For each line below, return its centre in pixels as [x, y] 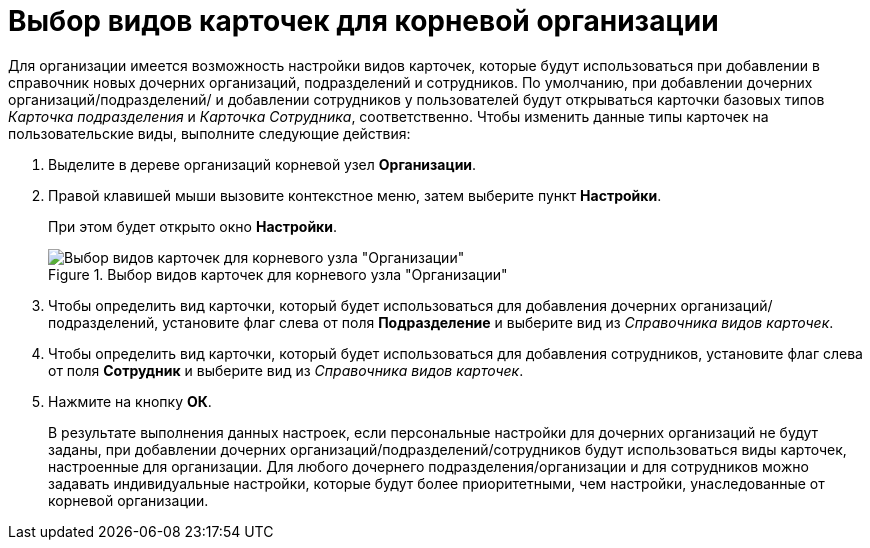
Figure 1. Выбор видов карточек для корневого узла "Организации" [278, 274]
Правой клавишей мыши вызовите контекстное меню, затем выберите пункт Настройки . [355, 195]
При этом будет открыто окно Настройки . [193, 226]
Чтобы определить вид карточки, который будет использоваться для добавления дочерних [362, 305]
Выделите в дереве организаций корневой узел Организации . [262, 164]
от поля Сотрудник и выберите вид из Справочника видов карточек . [286, 370]
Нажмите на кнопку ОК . [130, 401]
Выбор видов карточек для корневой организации [363, 21]
